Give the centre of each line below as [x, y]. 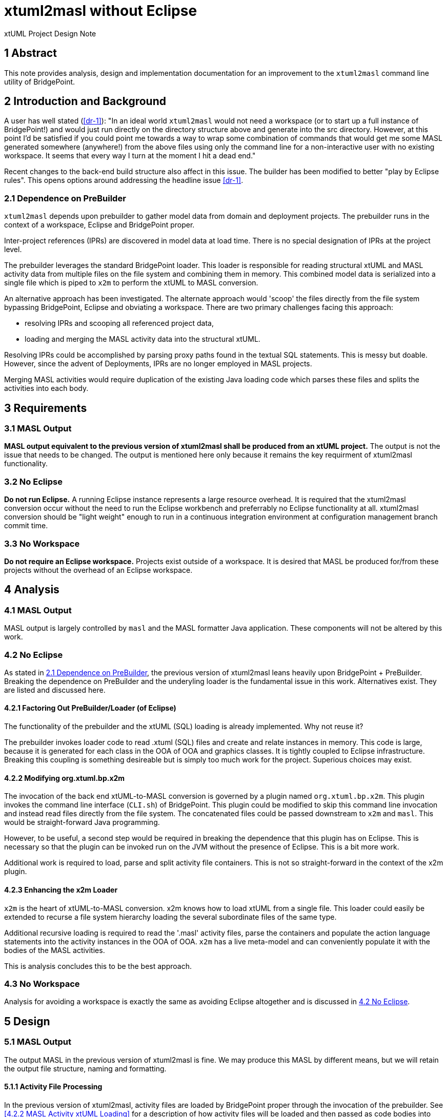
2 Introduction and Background [85, 101]
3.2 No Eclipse [33, 481]
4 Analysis [32, 590]
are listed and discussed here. [55, 690]
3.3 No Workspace [42, 543]
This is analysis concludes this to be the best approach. [98, 966]
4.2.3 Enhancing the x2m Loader [61, 890]
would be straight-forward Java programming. [82, 822]
